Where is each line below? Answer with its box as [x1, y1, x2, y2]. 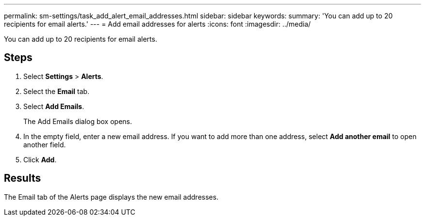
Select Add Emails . [23, 102, 84, 110]
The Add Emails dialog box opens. [23, 117, 132, 126]
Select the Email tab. [23, 87, 90, 95]
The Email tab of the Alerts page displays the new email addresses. [4, 192, 219, 201]
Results [4, 172, 41, 185]
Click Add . [23, 155, 57, 164]
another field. [23, 140, 66, 149]
